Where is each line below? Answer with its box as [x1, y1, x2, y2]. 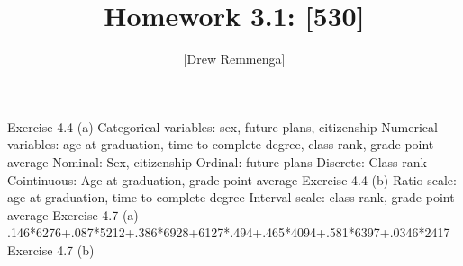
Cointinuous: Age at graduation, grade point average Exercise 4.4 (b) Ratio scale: [7, 170, 457, 189]
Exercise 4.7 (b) [7, 240, 95, 259]
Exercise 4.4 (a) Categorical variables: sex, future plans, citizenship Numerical [7, 117, 438, 136]
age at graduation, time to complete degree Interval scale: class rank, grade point [7, 188, 455, 207]
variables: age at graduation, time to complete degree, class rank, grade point [7, 135, 434, 154]
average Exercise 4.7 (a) [7, 205, 139, 224]
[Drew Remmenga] [183, 49, 286, 68]
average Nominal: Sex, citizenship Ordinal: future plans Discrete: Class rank [7, 152, 427, 171]
